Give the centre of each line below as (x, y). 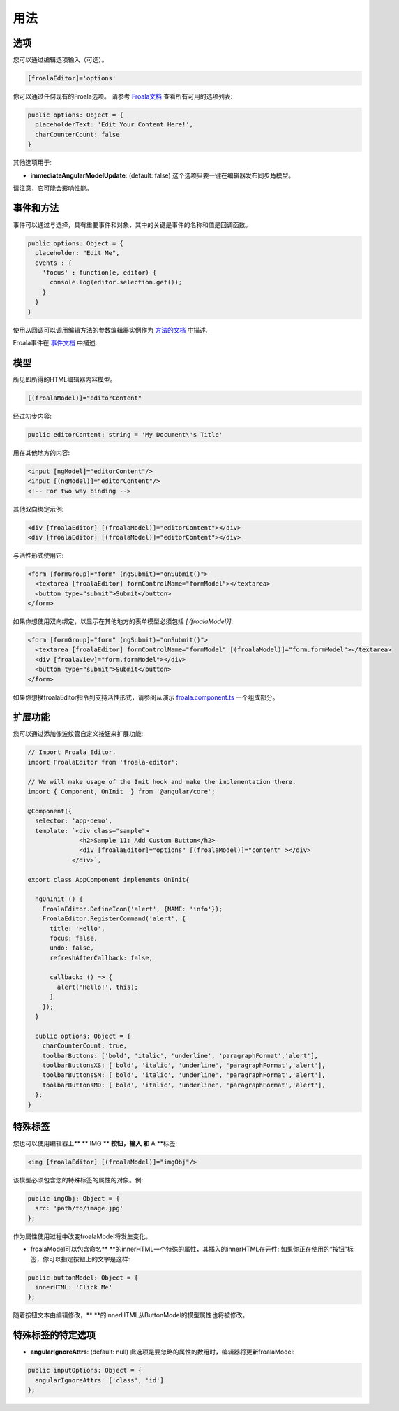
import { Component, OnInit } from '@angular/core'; (121, 792)
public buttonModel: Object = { (83, 1278)
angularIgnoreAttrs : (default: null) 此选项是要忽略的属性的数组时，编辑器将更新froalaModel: (163, 1352)
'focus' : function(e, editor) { (99, 273)
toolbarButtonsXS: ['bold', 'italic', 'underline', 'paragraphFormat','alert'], (184, 1065)
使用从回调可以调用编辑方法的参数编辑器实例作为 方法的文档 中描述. (110, 330)
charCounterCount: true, (85, 1046)
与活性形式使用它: (38, 555)
